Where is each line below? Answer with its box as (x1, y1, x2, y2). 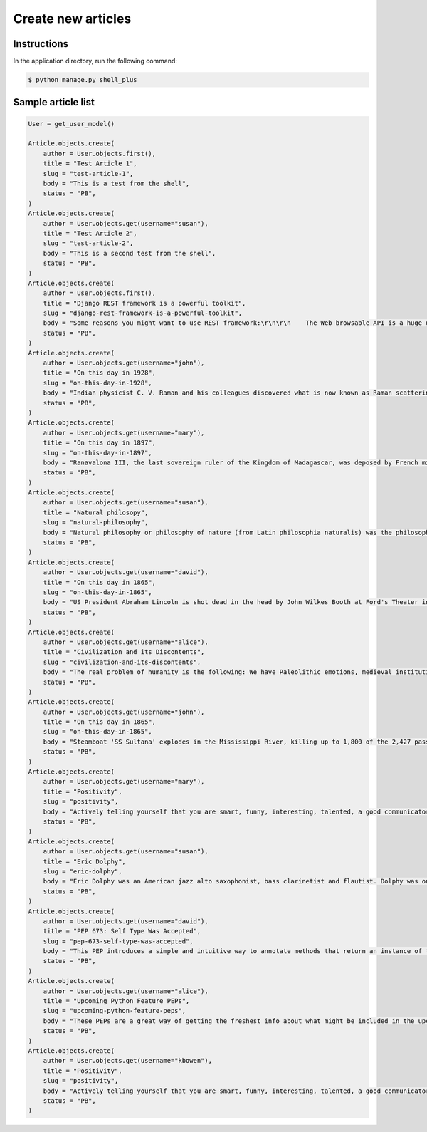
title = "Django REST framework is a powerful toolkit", (43, 299, 246, 307)
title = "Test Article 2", (43, 229, 138, 237)
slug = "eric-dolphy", (43, 867, 122, 876)
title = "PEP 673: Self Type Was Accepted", (43, 927, 201, 935)
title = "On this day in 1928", (43, 369, 157, 377)
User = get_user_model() (28, 120, 115, 128)
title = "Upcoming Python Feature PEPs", (43, 997, 190, 1005)
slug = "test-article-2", (43, 239, 134, 247)
